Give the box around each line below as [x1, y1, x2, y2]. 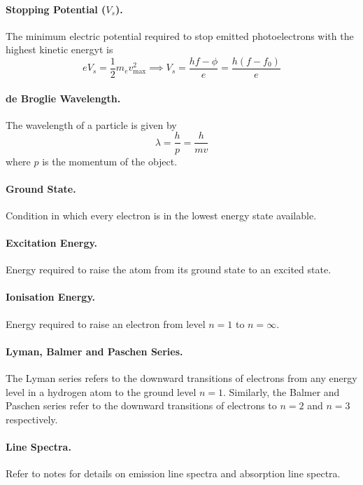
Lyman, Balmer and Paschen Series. [6, 343, 183, 358]
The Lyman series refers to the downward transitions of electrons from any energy [6, 371, 357, 385]
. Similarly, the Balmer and [223, 384, 340, 399]
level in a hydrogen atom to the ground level [6, 384, 197, 399]
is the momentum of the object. [42, 153, 178, 168]
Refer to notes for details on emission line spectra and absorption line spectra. [6, 466, 341, 481]
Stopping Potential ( [6, 1, 106, 16]
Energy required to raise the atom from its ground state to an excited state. [6, 262, 332, 277]
